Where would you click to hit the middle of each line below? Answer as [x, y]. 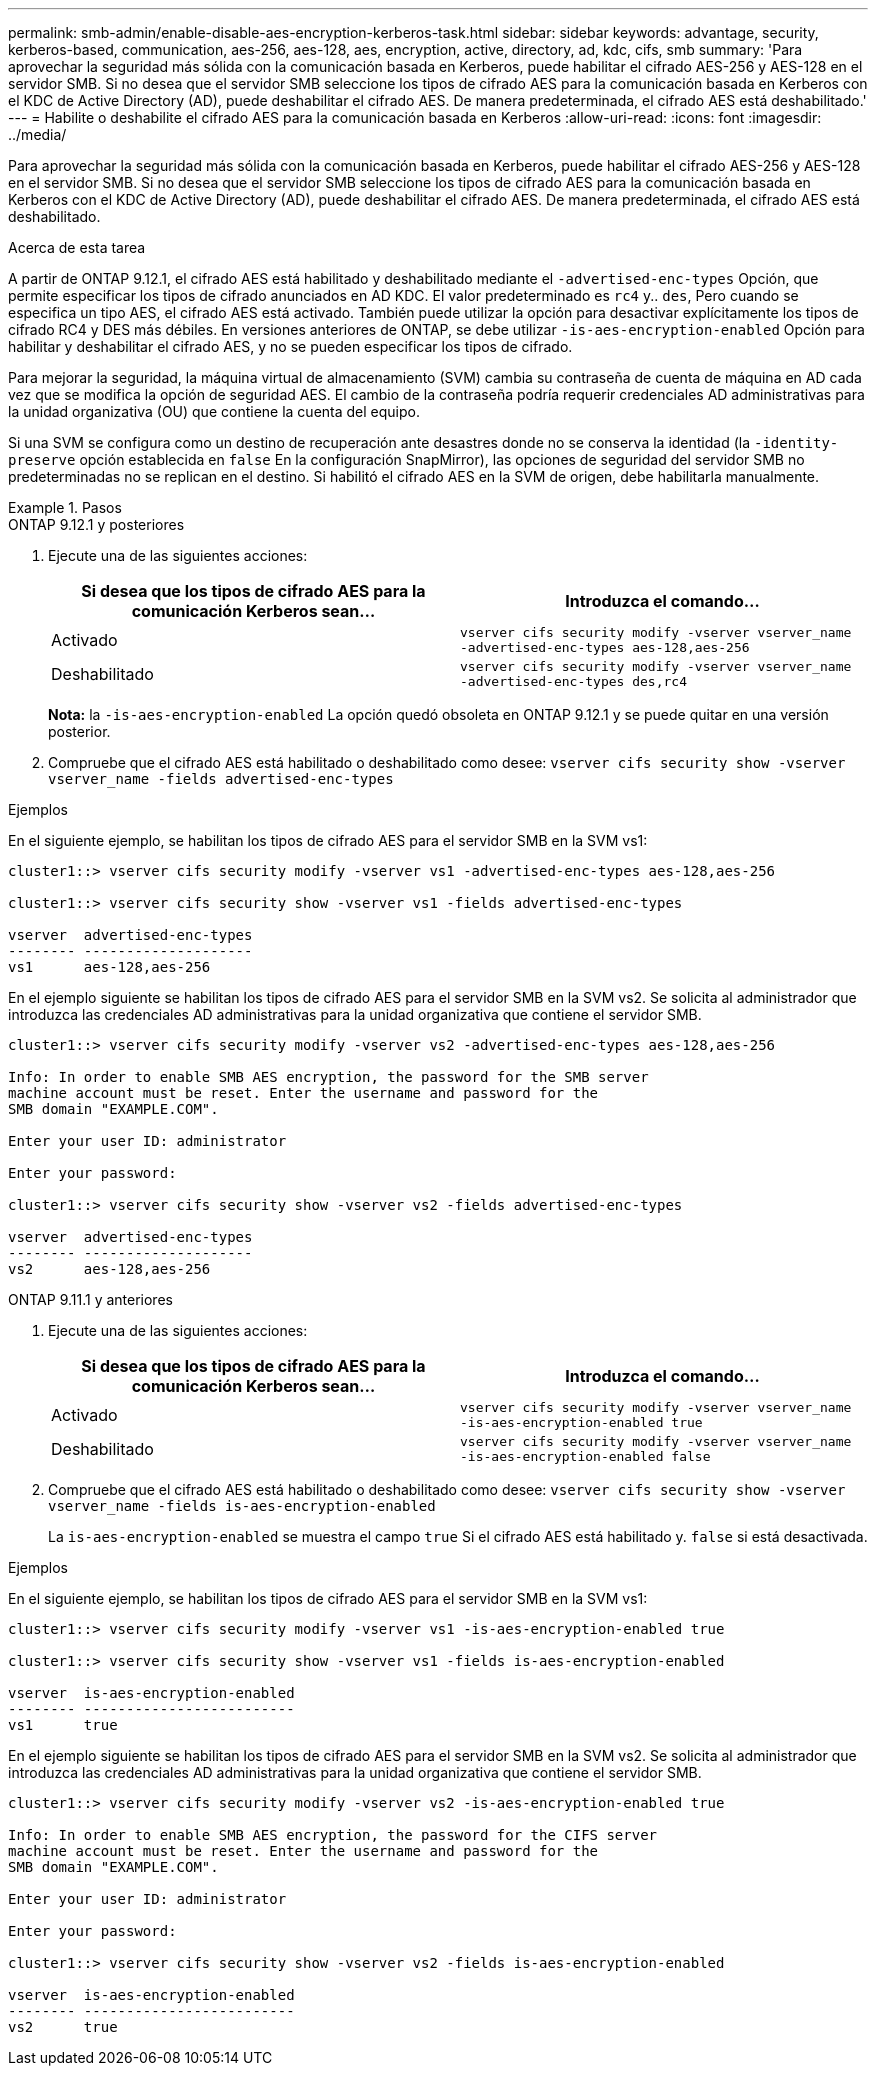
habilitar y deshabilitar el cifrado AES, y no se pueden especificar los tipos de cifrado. [290, 346]
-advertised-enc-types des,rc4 [573, 681]
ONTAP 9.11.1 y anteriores [90, 1299]
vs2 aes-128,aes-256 [109, 1269]
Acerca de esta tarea [77, 247]
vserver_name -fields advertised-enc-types [221, 779]
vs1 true [63, 1725]
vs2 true [63, 2027]
